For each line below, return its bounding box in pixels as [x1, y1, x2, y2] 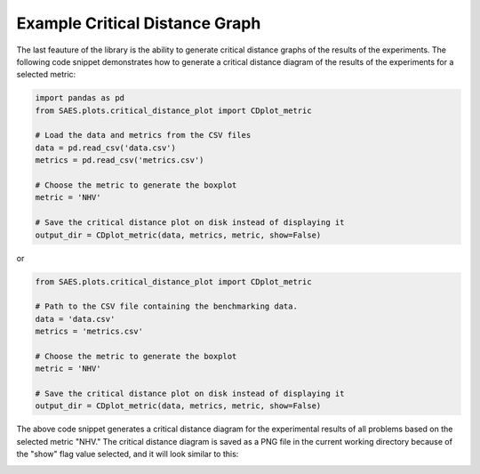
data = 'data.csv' [35, 314, 116, 324]
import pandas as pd [35, 93, 124, 103]
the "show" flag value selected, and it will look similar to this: [16, 449, 239, 460]
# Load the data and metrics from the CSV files [35, 130, 252, 141]
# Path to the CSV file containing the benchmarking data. [35, 301, 298, 311]
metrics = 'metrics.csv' [35, 326, 144, 337]
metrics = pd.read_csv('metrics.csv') [35, 156, 204, 165]
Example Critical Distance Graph [16, 13, 261, 33]
